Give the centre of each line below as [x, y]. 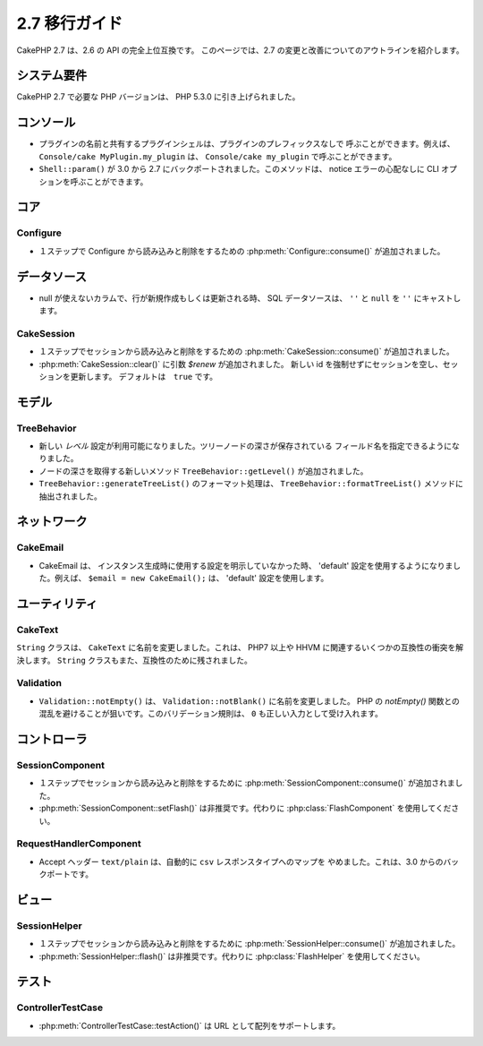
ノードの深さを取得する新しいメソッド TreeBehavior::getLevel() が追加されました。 [203, 471]
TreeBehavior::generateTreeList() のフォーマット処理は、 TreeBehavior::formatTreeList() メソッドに [251, 484]
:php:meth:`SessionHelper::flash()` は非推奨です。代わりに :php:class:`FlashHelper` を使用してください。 [232, 956]
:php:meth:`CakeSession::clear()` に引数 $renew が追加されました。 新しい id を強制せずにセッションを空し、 [241, 364]
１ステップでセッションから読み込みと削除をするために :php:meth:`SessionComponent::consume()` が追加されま [247, 783]
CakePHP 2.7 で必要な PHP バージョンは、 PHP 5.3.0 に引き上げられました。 [158, 97]
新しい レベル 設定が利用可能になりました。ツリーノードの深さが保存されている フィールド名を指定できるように [245, 446]
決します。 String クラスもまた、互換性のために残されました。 [134, 660]
